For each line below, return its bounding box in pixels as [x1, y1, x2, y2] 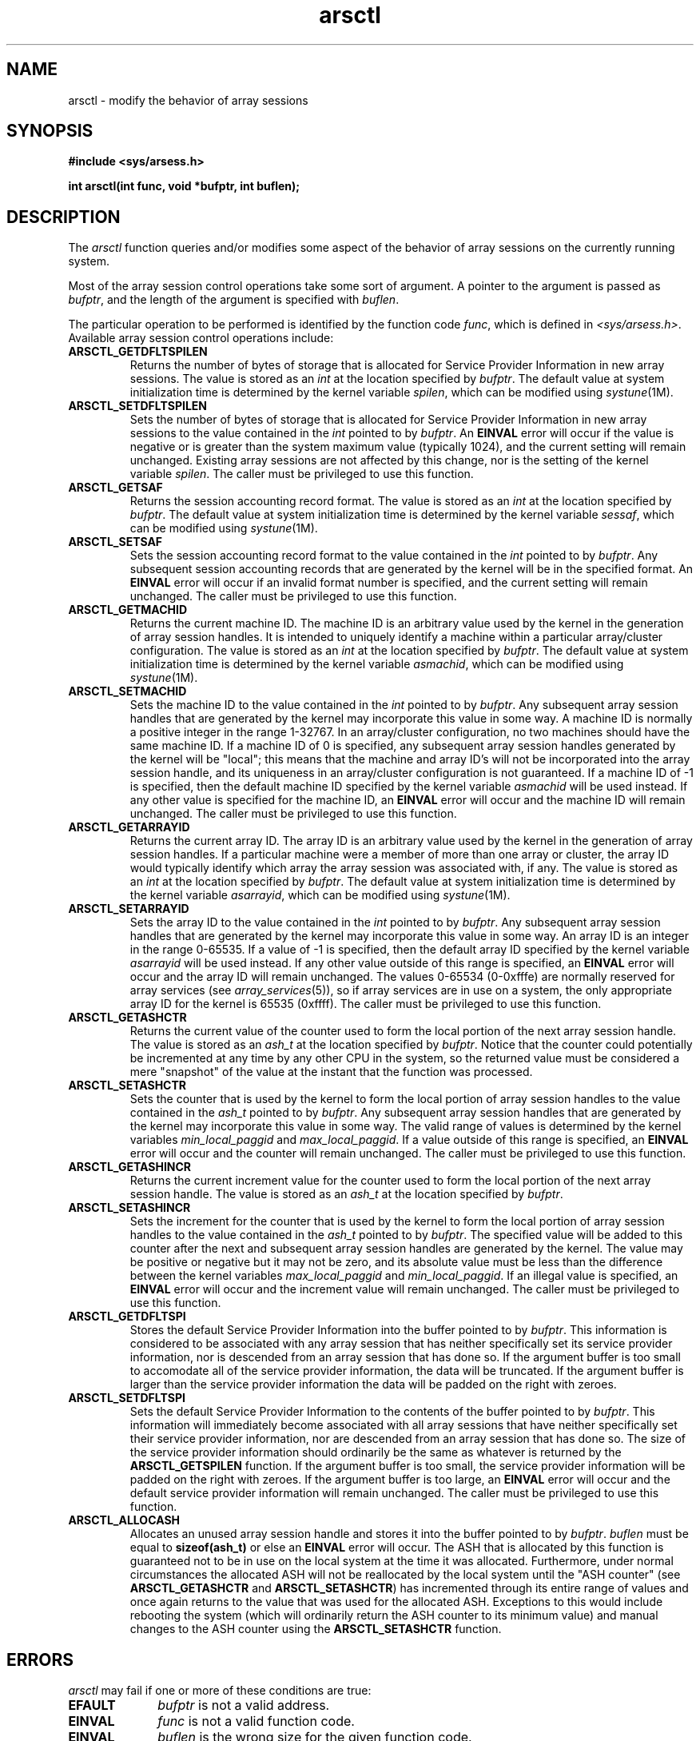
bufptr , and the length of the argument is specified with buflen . [68, 293, 400, 307]
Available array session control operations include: [68, 331, 334, 345]
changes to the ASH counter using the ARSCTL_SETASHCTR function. [129, 1622, 502, 1636]
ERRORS [6, 1649, 74, 1670]
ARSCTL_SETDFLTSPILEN [68, 399, 208, 413]
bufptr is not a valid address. [157, 1697, 330, 1714]
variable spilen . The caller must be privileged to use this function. [129, 467, 474, 481]
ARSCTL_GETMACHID [68, 603, 188, 617]
